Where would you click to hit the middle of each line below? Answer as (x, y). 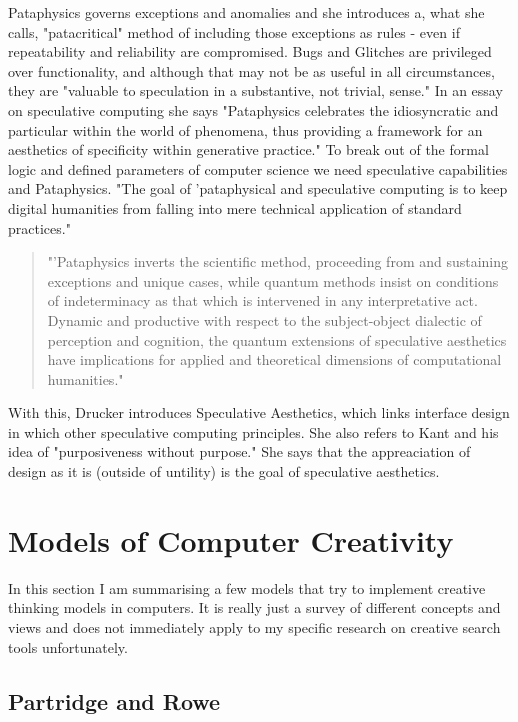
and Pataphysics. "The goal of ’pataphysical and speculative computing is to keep (258, 188)
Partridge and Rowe (114, 700)
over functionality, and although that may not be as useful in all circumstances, (251, 70)
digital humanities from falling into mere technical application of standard (235, 207)
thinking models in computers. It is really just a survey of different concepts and (254, 607)
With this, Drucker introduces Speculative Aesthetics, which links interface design (259, 412)
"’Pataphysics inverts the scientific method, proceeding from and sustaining (278, 261)
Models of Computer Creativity (231, 539)
